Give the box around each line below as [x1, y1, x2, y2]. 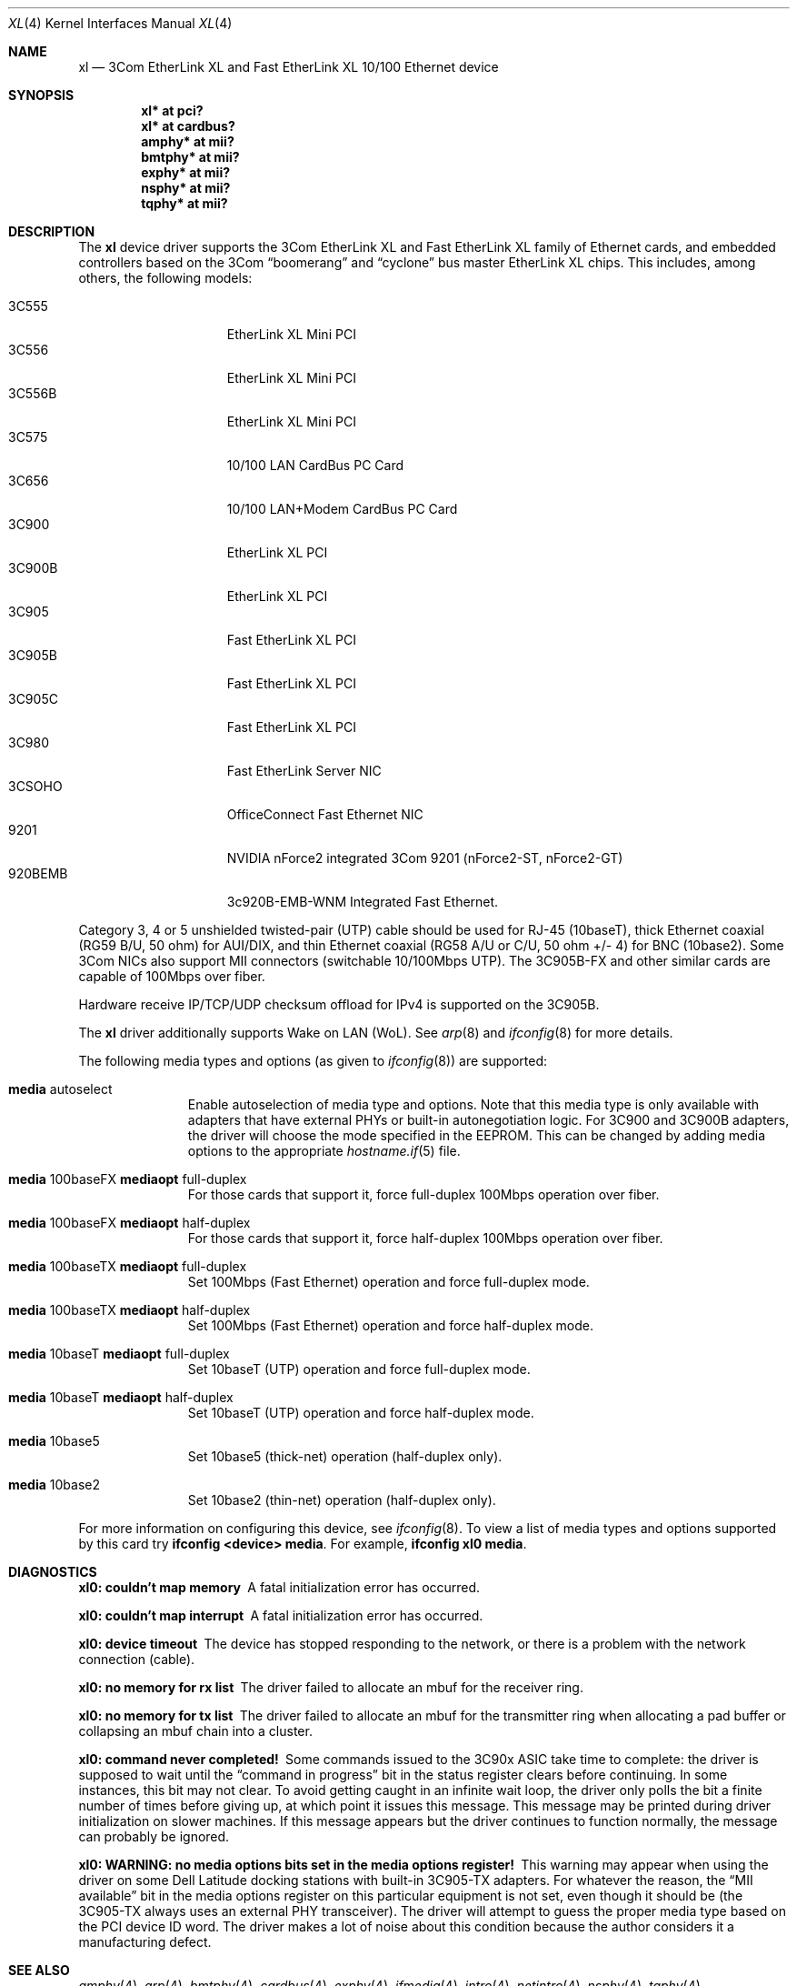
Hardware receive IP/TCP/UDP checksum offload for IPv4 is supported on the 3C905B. [78, 997, 600, 1012]
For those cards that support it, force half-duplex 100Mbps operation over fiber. [187, 1230, 663, 1246]
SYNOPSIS [8, 87, 75, 103]
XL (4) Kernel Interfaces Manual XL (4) [8, 15, 233, 31]
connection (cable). [78, 1651, 195, 1667]
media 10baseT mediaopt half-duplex [8, 1389, 234, 1405]
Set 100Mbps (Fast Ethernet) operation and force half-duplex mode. [187, 1318, 593, 1333]
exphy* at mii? [141, 165, 231, 180]
